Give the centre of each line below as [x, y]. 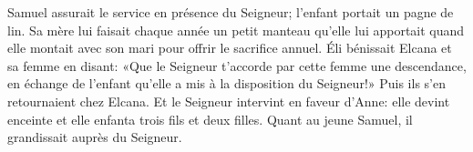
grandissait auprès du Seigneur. [95, 137]
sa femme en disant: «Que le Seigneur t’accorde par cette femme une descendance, [237, 65]
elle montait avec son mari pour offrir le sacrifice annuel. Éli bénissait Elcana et [230, 48]
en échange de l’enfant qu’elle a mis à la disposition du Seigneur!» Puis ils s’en [226, 83]
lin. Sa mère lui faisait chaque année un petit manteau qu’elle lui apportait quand [236, 30]
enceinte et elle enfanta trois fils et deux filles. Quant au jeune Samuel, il [210, 119]
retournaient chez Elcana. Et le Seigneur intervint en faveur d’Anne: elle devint [229, 101]
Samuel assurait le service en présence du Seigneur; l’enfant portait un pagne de [231, 12]
